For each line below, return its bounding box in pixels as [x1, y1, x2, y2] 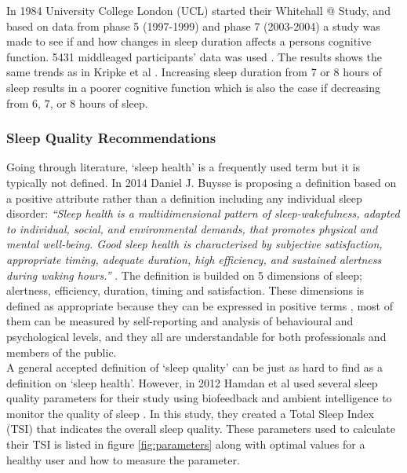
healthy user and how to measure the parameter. [6, 451, 240, 467]
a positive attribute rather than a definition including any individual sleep [6, 189, 362, 206]
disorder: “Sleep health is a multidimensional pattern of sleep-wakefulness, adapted [6, 205, 400, 222]
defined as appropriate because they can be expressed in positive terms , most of [6, 297, 393, 313]
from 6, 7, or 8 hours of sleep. [6, 94, 148, 111]
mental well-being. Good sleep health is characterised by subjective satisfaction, [6, 236, 383, 252]
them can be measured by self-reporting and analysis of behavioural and [6, 313, 354, 329]
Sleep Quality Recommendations [6, 128, 216, 148]
